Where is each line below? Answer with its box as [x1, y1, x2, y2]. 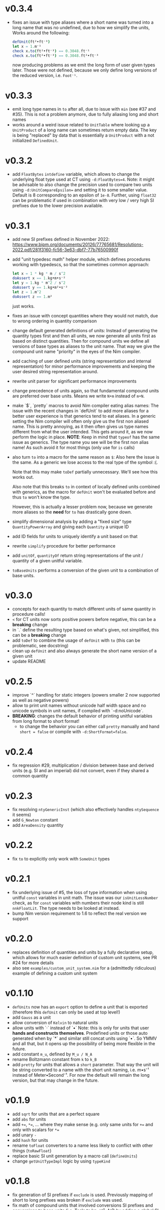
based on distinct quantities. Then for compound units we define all [12, 338, 149, 344]
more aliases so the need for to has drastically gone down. [12, 509, 132, 515]
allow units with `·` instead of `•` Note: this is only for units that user [12, 1025, 149, 1031]
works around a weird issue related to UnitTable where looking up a [12, 122, 150, 128]
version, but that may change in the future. [12, 1077, 99, 1083]
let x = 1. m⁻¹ [12, 44, 41, 49]
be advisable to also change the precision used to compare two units [12, 182, 153, 188]
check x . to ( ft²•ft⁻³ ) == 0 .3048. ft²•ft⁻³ [12, 53, 99, 58]
